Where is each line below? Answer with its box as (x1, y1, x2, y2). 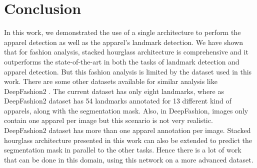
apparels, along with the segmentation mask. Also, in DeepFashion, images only (4, 105, 248, 115)
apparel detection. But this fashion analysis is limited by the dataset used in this (4, 66, 252, 76)
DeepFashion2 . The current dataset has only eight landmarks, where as (4, 85, 224, 96)
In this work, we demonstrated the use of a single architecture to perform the (4, 27, 241, 37)
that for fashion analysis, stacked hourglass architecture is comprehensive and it (4, 46, 248, 57)
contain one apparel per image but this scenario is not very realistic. (4, 115, 213, 125)
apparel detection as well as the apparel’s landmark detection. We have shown (4, 36, 243, 47)
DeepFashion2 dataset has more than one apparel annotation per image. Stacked (4, 125, 251, 135)
